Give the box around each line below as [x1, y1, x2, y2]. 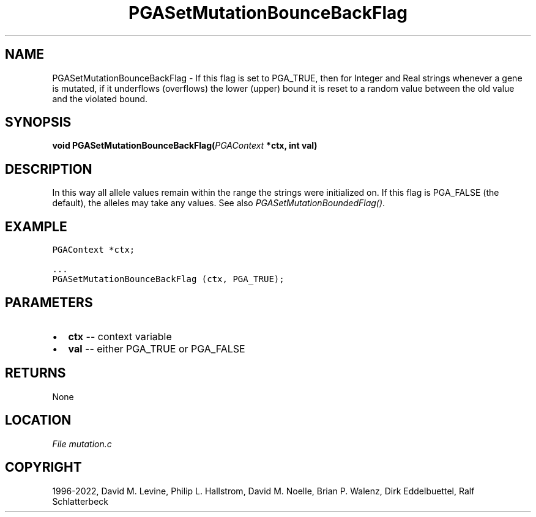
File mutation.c [52, 438, 112, 449]
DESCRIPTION [5, 161, 92, 177]
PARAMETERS [5, 294, 93, 310]
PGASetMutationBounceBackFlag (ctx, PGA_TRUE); [52, 274, 285, 285]
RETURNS [5, 365, 66, 381]
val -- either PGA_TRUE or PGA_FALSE [68, 342, 245, 355]
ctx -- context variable [68, 330, 172, 343]
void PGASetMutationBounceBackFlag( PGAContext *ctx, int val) [52, 140, 318, 151]
